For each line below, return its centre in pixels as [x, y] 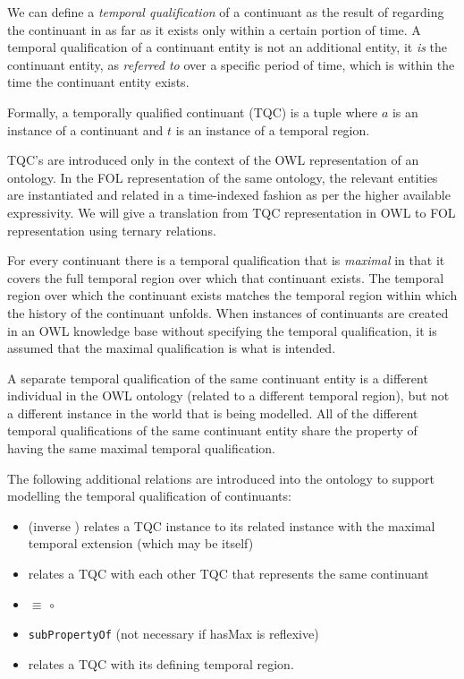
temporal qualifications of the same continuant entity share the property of [212, 430]
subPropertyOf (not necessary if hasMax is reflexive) [173, 634]
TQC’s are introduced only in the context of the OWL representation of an [213, 160]
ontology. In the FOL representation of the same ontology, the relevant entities [223, 177]
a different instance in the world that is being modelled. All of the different [213, 413]
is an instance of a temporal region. [273, 129]
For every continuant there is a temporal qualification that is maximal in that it [226, 260]
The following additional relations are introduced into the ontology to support [221, 478]
